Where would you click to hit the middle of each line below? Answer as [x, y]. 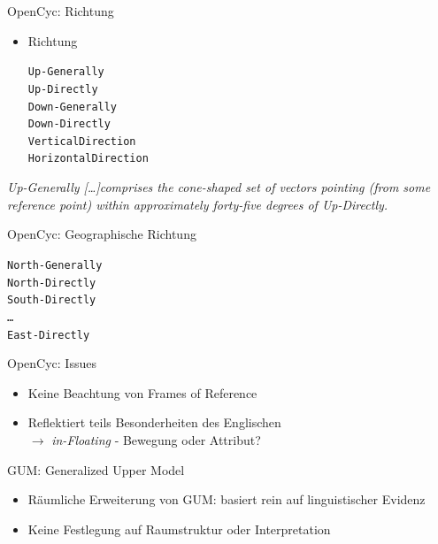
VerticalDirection [82, 141]
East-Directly [49, 335]
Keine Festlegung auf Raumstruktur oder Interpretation [179, 529]
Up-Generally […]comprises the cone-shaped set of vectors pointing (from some [219, 187]
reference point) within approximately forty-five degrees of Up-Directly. [198, 204]
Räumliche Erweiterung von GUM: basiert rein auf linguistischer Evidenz [227, 499]
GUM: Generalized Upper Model [96, 469]
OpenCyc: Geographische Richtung [102, 234]
